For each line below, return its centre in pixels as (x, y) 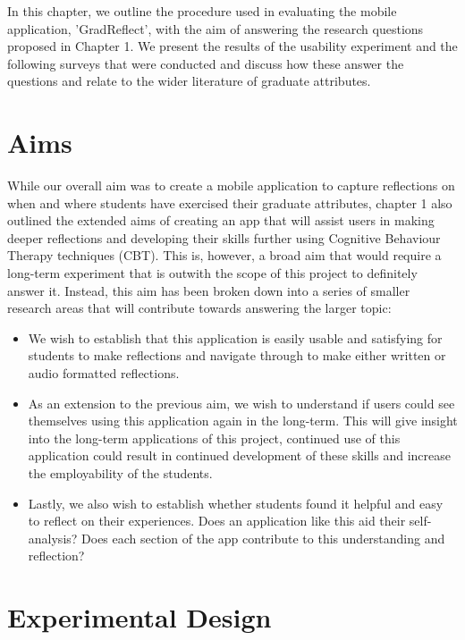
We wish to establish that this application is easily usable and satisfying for (235, 337)
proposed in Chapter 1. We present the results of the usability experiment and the (232, 46)
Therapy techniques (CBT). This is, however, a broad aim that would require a (224, 255)
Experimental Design (139, 617)
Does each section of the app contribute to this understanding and (263, 538)
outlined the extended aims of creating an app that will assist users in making (221, 220)
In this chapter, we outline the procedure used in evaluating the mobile (202, 11)
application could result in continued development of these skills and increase (239, 455)
